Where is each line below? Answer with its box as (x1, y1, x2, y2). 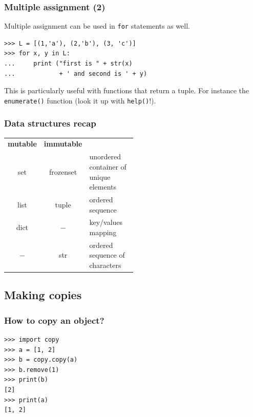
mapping (89, 226, 117, 237)
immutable (44, 138, 82, 149)
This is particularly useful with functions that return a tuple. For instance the (4, 85, 249, 96)
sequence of (89, 249, 125, 260)
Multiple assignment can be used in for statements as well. (4, 20, 190, 31)
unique (89, 171, 111, 182)
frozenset (49, 166, 77, 177)
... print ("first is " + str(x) (4, 60, 133, 68)
